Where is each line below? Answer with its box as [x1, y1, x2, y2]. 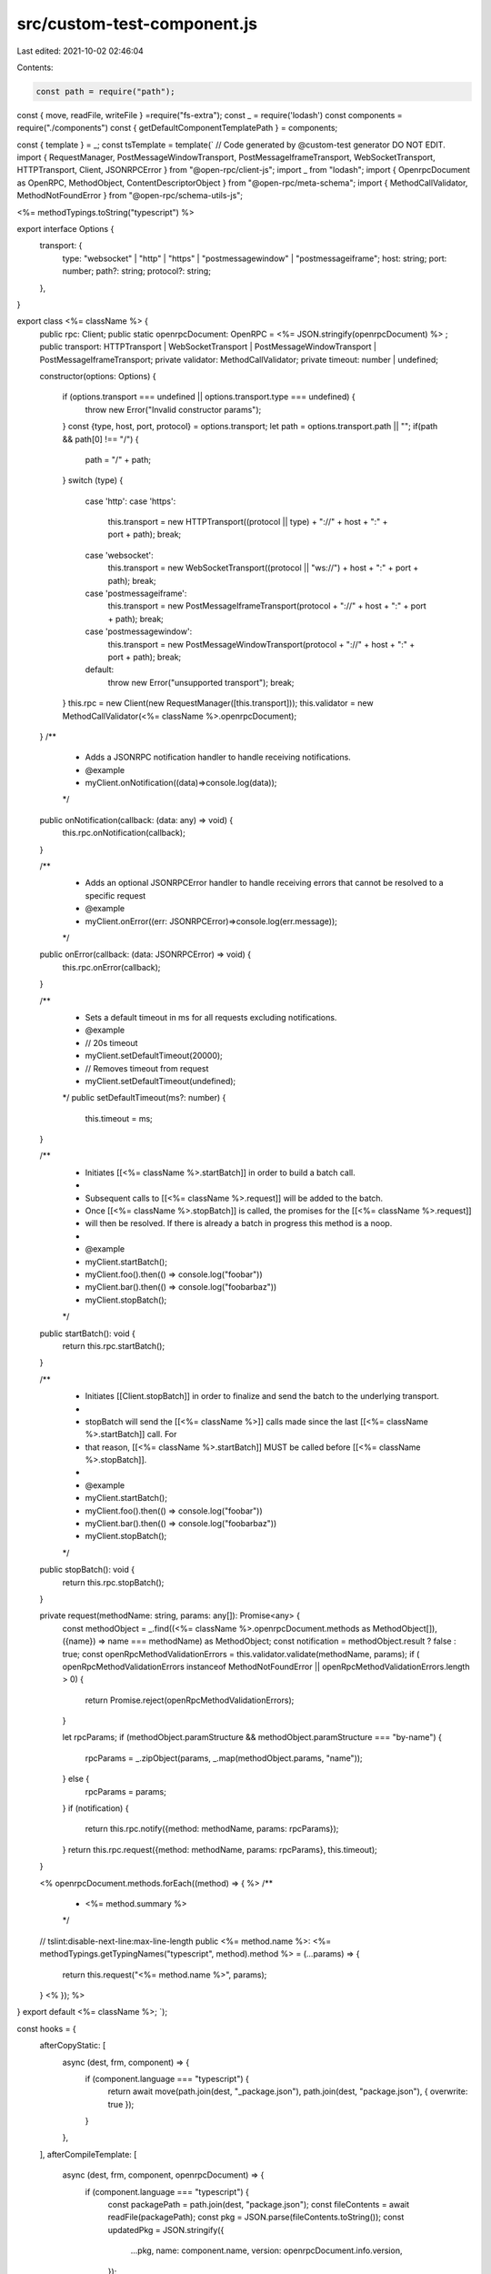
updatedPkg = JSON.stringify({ [107, 2224, 225, 2235]
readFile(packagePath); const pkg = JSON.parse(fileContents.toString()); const [107, 2211, 405, 2223]
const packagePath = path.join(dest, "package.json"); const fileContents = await [107, 2199, 410, 2210]
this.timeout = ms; [85, 1112, 154, 1123]
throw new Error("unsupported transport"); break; [107, 677, 295, 688]
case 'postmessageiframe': [85, 588, 187, 599]
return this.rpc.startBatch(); [62, 1340, 165, 1351]
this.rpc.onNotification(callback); [62, 828, 185, 839]
